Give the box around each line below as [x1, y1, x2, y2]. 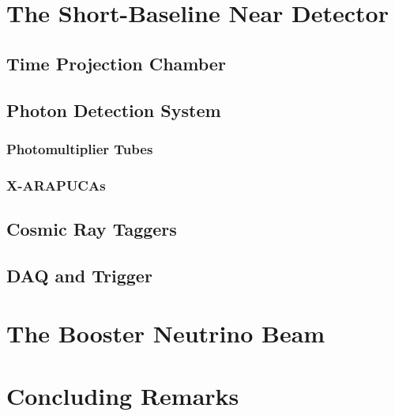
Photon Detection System [6, 97, 221, 122]
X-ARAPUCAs [6, 175, 106, 195]
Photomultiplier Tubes [6, 138, 153, 158]
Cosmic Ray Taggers [6, 217, 177, 241]
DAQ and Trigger [6, 263, 152, 287]
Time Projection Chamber [6, 51, 226, 75]
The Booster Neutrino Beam [6, 317, 325, 350]
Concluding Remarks [6, 379, 239, 411]
